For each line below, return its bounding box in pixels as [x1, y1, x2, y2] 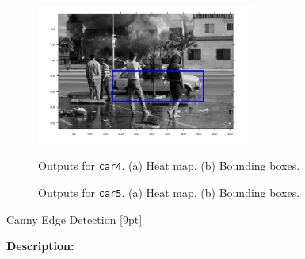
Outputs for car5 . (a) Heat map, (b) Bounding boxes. [38, 184, 300, 201]
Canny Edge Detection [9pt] [6, 211, 143, 227]
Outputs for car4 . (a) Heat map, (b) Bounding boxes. [38, 157, 300, 174]
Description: [6, 238, 74, 254]
